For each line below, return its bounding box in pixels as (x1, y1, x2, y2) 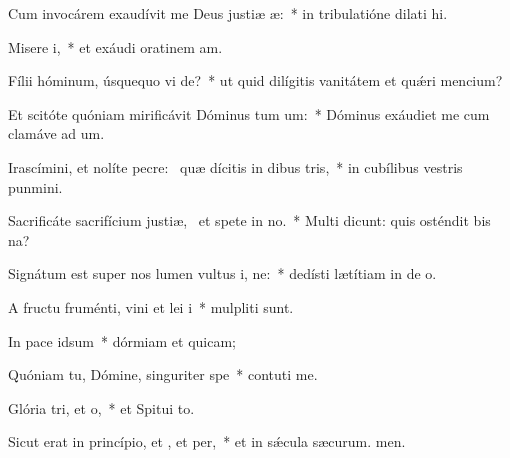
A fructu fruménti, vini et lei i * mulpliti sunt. (8, 296, 294, 317)
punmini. (8, 176, 63, 197)
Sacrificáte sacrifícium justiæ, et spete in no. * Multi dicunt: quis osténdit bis (8, 210, 491, 231)
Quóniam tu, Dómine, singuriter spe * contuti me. (8, 364, 318, 385)
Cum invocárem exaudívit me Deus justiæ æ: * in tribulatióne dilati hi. (8, 3, 448, 23)
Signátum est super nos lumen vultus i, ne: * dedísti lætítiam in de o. (8, 263, 437, 284)
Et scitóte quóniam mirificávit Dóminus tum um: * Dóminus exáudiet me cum (8, 103, 490, 124)
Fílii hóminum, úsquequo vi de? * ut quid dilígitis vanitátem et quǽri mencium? (8, 70, 503, 91)
